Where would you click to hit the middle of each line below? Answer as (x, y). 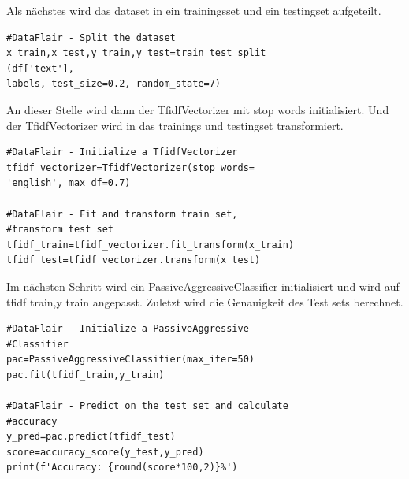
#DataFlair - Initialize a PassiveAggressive (128, 329)
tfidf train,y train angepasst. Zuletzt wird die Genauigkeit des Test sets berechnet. (205, 301)
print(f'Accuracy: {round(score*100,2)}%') (122, 468)
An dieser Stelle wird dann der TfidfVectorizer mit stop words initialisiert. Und (198, 109)
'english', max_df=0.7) (69, 183)
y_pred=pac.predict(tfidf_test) (91, 437)
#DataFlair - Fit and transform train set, (122, 214)
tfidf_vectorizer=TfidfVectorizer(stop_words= (130, 167)
